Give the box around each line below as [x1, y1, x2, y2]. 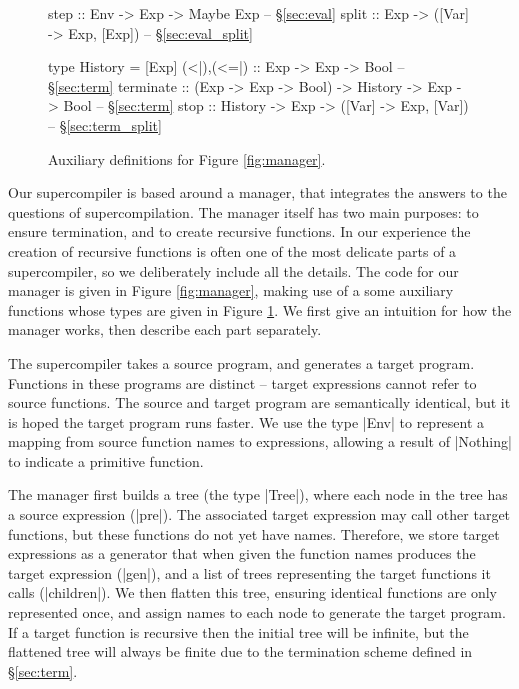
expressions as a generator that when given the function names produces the [8, 543, 476, 564]
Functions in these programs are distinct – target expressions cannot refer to [8, 372, 477, 393]
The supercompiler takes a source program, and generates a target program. [8, 352, 475, 373]
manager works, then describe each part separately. [8, 319, 322, 340]
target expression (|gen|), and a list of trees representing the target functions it [8, 562, 491, 583]
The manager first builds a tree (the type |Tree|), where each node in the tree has [8, 484, 508, 505]
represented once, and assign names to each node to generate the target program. [8, 602, 506, 623]
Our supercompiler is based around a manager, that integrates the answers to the [8, 182, 507, 203]
